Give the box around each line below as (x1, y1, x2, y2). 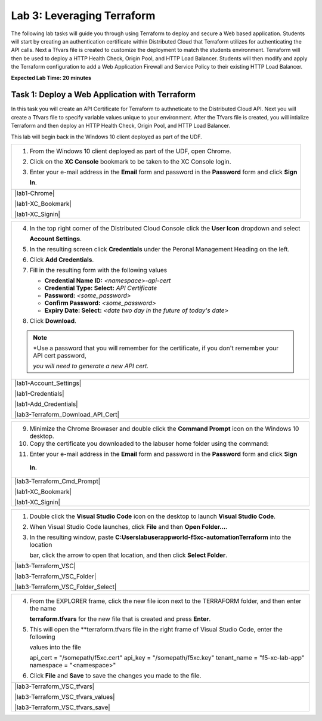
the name (29, 604, 57, 612)
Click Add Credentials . (29, 255, 94, 264)
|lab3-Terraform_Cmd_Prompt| (14, 477, 101, 485)
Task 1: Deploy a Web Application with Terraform (11, 90, 196, 100)
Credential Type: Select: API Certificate (44, 284, 157, 292)
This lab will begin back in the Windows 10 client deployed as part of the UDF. (11, 133, 202, 140)
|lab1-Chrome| (14, 189, 55, 197)
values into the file (29, 643, 82, 651)
